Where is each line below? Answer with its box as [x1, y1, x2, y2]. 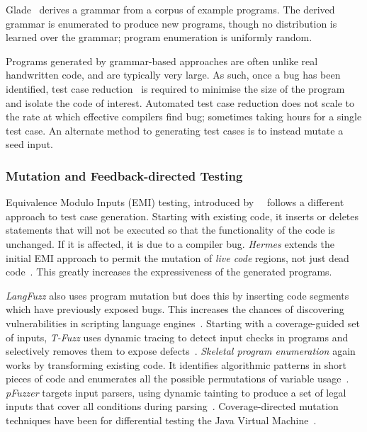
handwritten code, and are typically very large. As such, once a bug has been [6, 67, 341, 82]
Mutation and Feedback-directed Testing [6, 166, 243, 184]
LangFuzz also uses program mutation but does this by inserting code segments [6, 288, 349, 302]
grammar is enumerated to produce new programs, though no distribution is [6, 16, 337, 30]
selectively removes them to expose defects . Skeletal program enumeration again [6, 343, 356, 358]
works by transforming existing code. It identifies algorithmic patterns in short [6, 357, 346, 372]
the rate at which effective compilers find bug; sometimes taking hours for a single [6, 109, 362, 124]
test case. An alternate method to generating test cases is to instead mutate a [6, 123, 344, 137]
